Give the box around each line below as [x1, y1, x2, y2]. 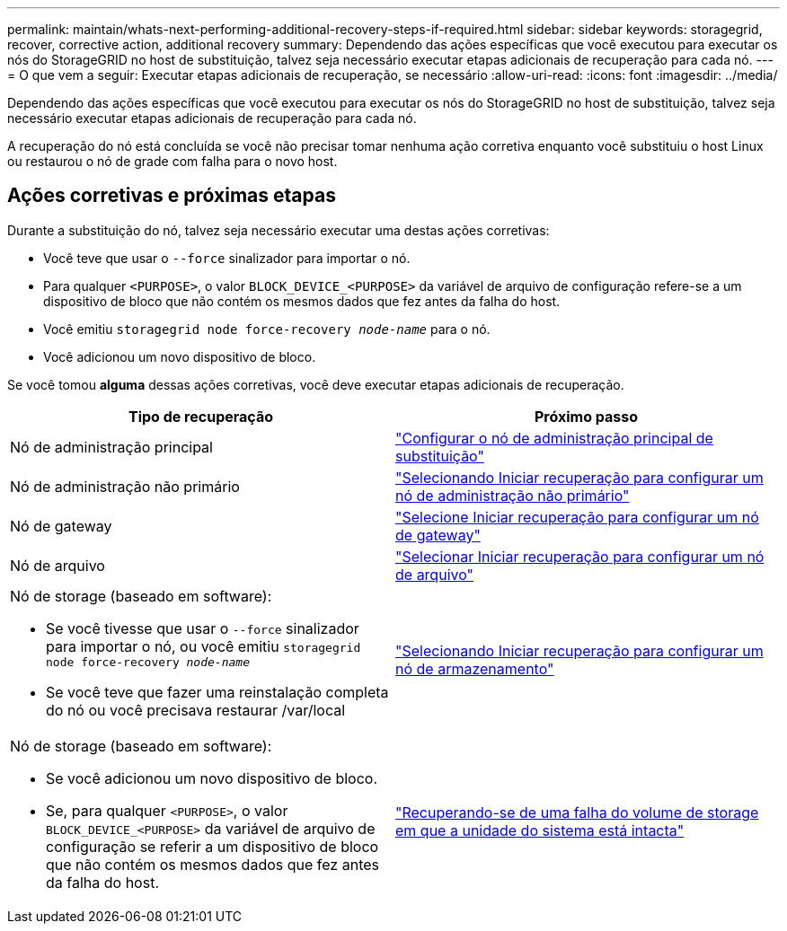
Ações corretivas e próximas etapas [7, 184, 336, 207]
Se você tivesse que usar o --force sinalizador [46, 619, 359, 637]
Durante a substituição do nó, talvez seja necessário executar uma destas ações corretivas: [7, 222, 550, 238]
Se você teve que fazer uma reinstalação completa [46, 682, 389, 701]
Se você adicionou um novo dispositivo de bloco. [46, 769, 378, 787]
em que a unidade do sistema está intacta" [395, 821, 685, 839]
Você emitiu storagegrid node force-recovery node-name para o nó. [43, 321, 491, 337]
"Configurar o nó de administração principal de [395, 428, 713, 447]
